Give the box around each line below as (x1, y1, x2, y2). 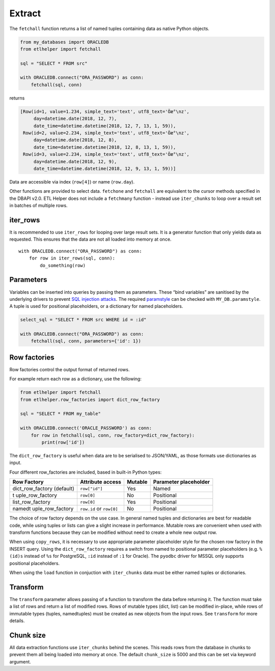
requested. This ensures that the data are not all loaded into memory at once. (9, 236, 172, 242)
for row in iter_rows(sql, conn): (29, 255, 116, 261)
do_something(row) (40, 263, 86, 268)
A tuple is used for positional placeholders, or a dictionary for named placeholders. (9, 303, 183, 309)
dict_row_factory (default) (12, 485, 75, 492)
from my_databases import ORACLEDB (20, 39, 109, 45)
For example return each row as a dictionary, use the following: (9, 376, 142, 382)
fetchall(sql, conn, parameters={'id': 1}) (31, 338, 141, 344)
